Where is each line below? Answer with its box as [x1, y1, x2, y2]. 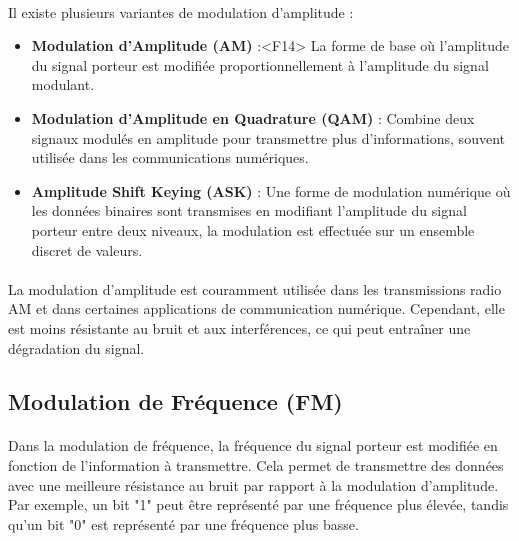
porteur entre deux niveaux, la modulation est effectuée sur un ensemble [31, 219, 475, 240]
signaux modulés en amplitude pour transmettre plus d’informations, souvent [31, 127, 505, 148]
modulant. [31, 74, 95, 95]
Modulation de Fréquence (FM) [8, 386, 343, 417]
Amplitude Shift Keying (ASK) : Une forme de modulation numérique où [31, 180, 511, 201]
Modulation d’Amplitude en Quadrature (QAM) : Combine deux [31, 107, 475, 128]
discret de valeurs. [31, 239, 143, 260]
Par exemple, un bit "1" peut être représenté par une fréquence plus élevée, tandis [8, 494, 509, 515]
